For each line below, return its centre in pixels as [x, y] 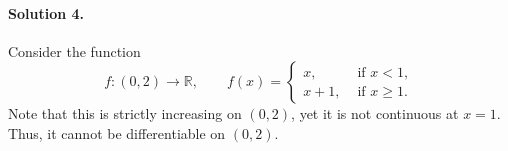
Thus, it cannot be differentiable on [117, 132]
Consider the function [74, 50]
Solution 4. [46, 12]
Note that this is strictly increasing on [125, 113]
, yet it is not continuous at [375, 113]
